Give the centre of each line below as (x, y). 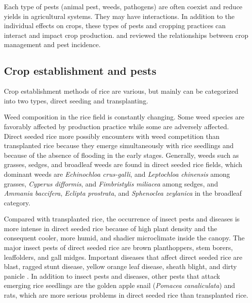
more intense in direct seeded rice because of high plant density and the (111, 228)
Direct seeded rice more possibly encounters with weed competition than (112, 136)
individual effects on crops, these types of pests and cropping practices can (115, 25)
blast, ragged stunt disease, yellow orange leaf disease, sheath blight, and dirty (120, 266)
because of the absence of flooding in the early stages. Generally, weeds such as (121, 155)
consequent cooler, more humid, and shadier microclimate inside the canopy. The (124, 238)
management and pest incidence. (52, 44)
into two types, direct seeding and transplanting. (76, 100)
